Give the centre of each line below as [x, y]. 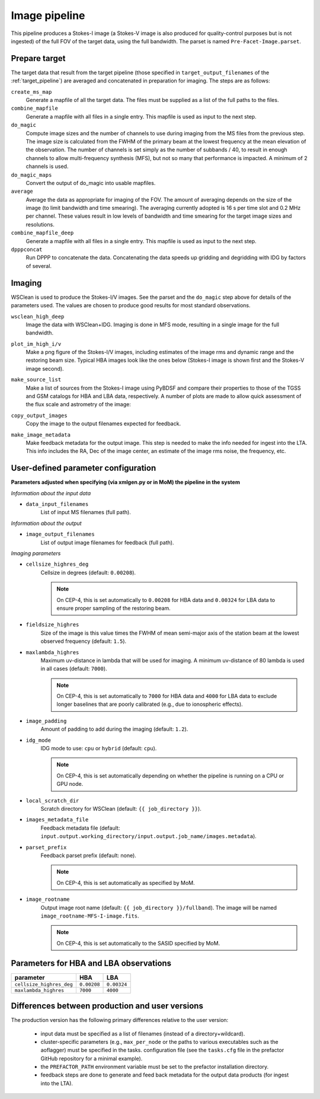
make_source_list [36, 380]
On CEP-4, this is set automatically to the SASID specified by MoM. [138, 943]
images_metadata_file [57, 820]
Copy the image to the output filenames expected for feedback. [103, 423]
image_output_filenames [60, 534]
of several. [39, 266]
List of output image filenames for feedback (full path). [107, 542]
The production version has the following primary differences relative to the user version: [120, 1020]
